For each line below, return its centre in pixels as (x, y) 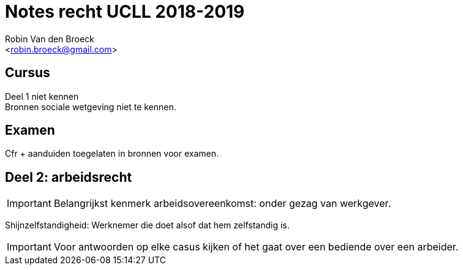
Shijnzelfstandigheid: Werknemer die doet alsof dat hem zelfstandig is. (147, 225)
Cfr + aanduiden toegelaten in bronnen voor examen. (112, 154)
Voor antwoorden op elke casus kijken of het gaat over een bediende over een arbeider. (256, 247)
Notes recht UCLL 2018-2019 (125, 12)
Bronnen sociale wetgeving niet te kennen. (91, 107)
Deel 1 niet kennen (42, 96)
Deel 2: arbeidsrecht (69, 177)
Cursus (28, 73)
